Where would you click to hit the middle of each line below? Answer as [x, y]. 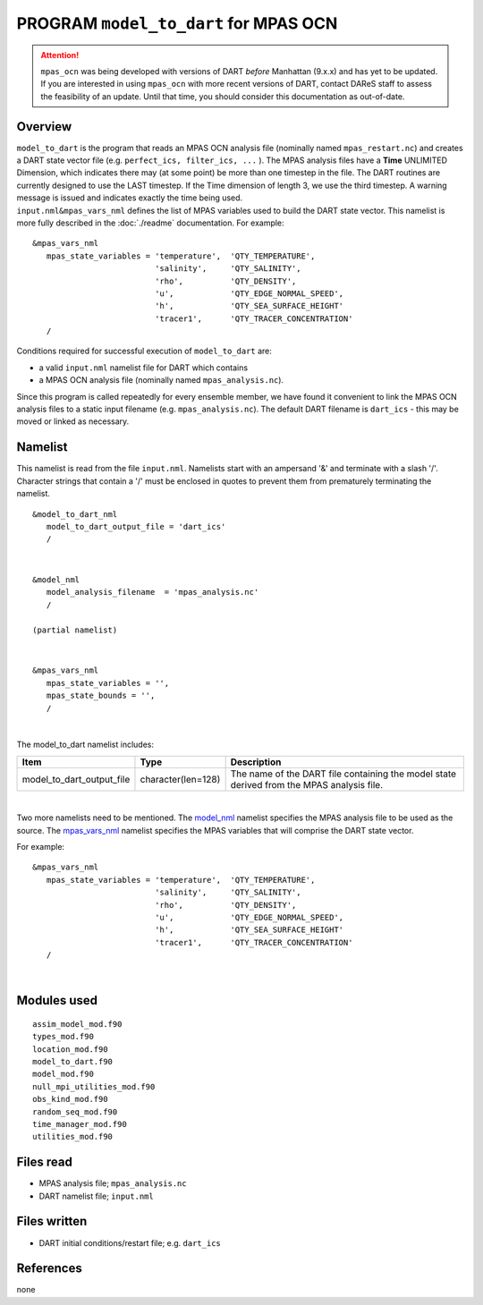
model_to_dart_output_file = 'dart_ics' [136, 526]
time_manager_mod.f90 [80, 1124]
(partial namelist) [75, 630]
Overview [44, 127]
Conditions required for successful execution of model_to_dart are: [144, 351]
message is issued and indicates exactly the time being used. [130, 198]
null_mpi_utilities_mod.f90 [94, 1086]
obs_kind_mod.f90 [70, 1099]
